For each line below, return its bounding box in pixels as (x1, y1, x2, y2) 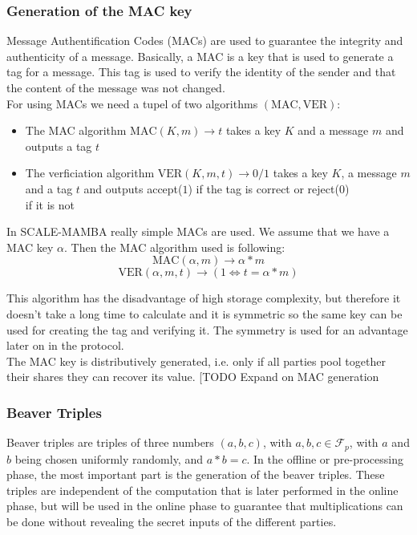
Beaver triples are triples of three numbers (6, 434, 214, 451)
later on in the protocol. (6, 337, 124, 354)
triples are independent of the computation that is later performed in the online (6, 481, 399, 498)
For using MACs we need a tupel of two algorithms (6, 95, 258, 111)
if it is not (25, 196, 75, 213)
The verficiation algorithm (25, 164, 155, 181)
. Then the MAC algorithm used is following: (63, 238, 285, 255)
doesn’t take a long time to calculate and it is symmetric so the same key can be (6, 305, 403, 322)
